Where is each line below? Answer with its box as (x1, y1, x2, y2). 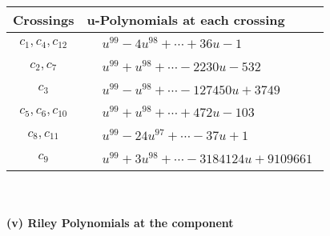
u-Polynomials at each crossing (87, 10, 285, 29)
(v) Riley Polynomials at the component (6, 214, 234, 231)
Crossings (13, 10, 74, 29)
